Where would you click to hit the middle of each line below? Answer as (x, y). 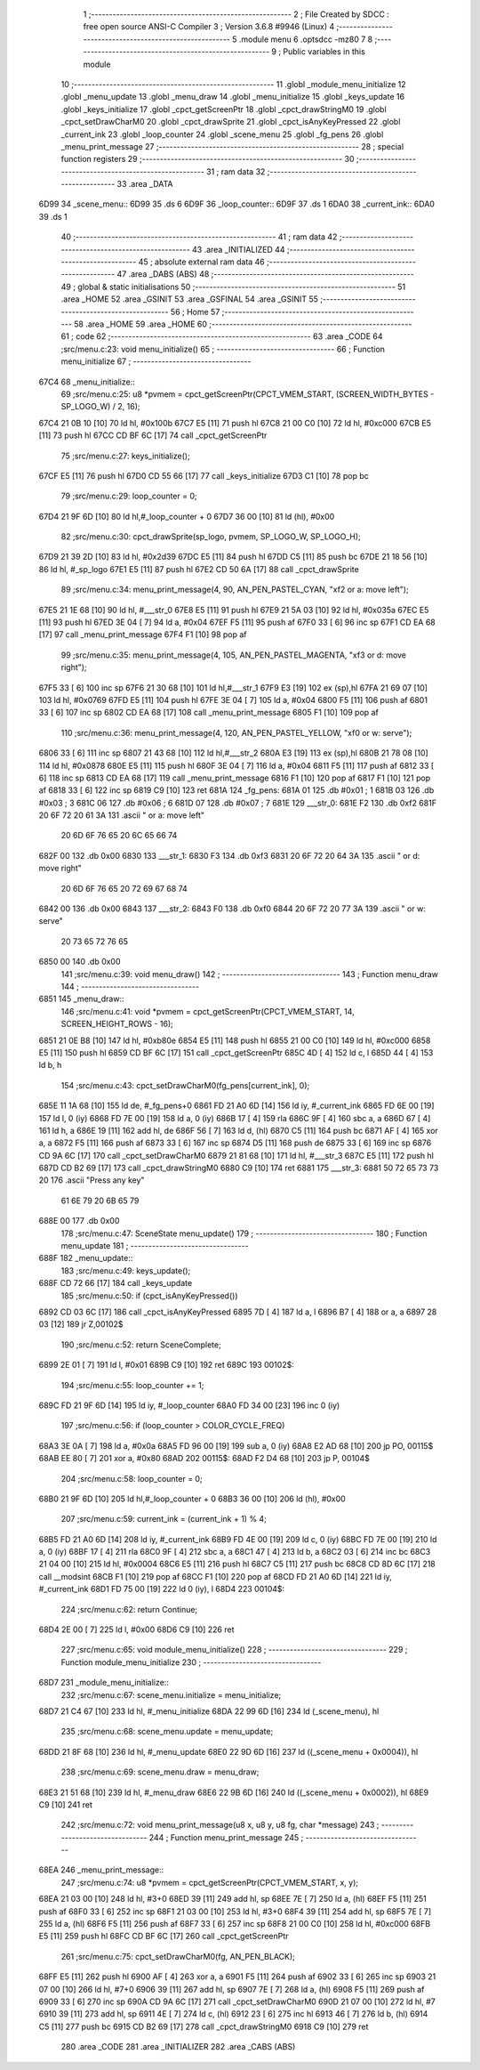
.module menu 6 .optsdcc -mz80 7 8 (306, 39)
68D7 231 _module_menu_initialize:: (104, 1683)
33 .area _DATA (145, 184)
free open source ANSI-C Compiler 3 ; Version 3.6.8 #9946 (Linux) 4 (209, 27)
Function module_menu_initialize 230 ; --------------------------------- (191, 1662)
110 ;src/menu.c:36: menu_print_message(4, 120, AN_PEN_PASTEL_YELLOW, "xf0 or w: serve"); (236, 732)
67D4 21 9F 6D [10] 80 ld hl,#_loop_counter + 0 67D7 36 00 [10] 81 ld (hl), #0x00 (187, 516)
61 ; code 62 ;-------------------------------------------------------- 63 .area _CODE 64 (222, 336)
